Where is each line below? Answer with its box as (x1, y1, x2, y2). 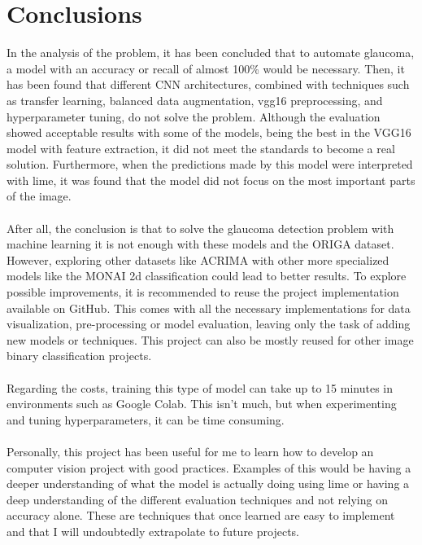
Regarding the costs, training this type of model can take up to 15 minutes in (7, 379, 394, 396)
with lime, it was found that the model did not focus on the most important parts (7, 171, 415, 188)
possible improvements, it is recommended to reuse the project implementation (7, 283, 399, 301)
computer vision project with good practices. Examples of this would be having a (7, 459, 411, 476)
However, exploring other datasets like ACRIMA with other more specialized (7, 251, 389, 268)
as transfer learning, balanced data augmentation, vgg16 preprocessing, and (7, 91, 383, 108)
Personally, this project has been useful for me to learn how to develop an (7, 442, 374, 459)
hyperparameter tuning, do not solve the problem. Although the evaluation (7, 108, 381, 125)
